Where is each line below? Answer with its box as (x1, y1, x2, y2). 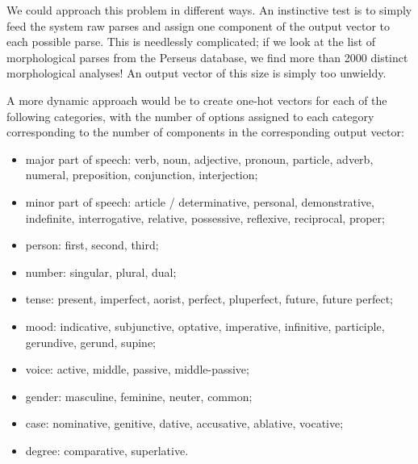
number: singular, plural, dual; (25, 263, 177, 280)
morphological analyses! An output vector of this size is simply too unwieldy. (6, 65, 387, 82)
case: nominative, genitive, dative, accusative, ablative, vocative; (25, 415, 344, 432)
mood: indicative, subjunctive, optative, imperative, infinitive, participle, (25, 317, 385, 334)
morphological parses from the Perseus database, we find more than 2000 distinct (6, 48, 408, 65)
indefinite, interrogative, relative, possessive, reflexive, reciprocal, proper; (25, 209, 385, 226)
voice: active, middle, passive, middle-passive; (25, 361, 249, 378)
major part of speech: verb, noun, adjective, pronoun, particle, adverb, (25, 150, 374, 167)
